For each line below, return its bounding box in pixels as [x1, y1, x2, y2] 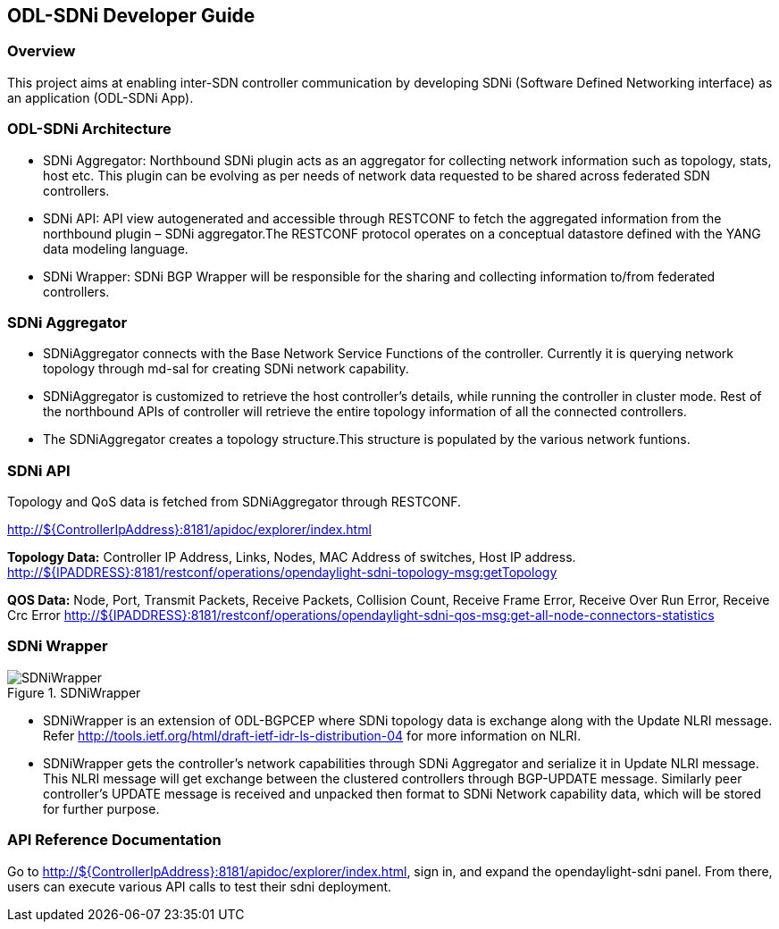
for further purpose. [43, 800, 160, 816]
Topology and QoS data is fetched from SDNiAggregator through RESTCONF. [7, 494, 462, 510]
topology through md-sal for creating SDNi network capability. [43, 361, 409, 377]
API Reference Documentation [7, 831, 222, 849]
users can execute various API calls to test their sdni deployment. [7, 878, 392, 894]
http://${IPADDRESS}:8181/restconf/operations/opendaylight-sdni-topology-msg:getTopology [7, 565, 557, 581]
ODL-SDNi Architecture [7, 120, 172, 138]
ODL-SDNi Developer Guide [7, 4, 255, 27]
